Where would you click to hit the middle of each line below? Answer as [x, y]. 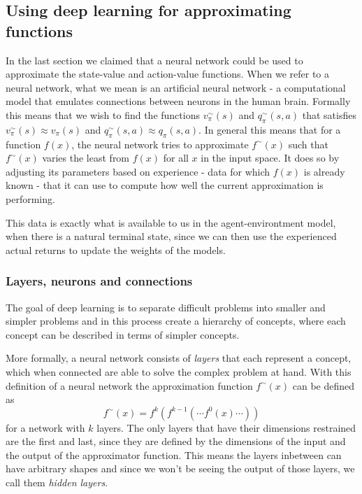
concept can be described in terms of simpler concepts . [123, 334]
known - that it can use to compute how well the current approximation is [165, 185]
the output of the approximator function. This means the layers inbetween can [174, 454]
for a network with [45, 427]
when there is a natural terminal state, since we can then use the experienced [171, 236]
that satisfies [329, 114]
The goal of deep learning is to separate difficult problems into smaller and [166, 307]
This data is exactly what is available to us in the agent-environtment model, [171, 222]
